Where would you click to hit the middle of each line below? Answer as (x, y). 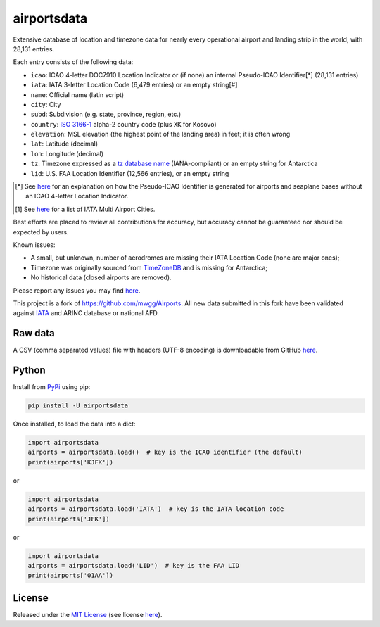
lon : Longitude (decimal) (67, 153)
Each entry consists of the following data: (73, 62)
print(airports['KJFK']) (71, 462)
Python (29, 370)
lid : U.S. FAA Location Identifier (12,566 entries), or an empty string (130, 173)
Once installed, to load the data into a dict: (74, 424)
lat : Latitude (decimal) (64, 144)
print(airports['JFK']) (69, 519)
